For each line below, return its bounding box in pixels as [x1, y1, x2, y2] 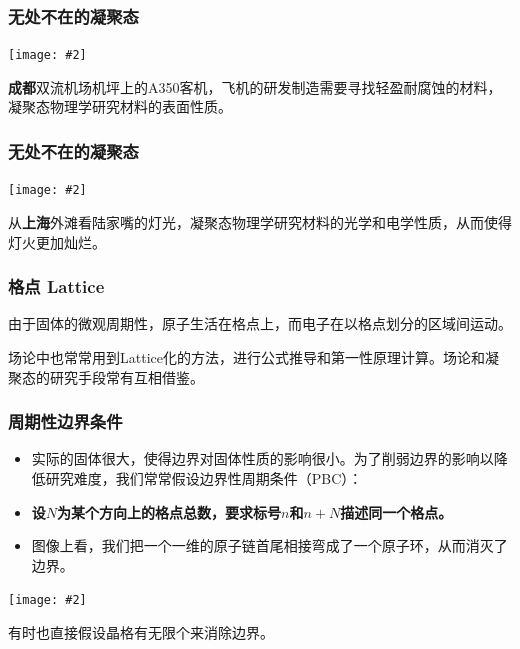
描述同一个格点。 [340, 501, 453, 522]
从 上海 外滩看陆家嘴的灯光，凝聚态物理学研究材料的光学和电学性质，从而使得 [8, 211, 512, 232]
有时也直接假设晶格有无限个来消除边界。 [8, 621, 274, 642]
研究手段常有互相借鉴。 [49, 366, 204, 387]
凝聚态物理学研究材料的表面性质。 [8, 96, 232, 117]
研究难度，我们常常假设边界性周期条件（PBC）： [45, 467, 363, 488]
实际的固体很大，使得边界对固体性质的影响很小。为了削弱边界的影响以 [31, 448, 494, 469]
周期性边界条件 [8, 409, 123, 434]
